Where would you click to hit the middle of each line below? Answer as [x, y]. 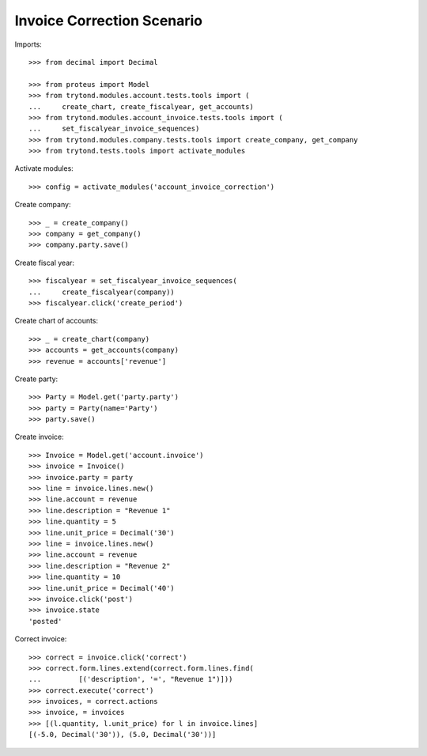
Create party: [36, 379]
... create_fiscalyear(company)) [102, 292]
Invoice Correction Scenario [109, 21]
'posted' [45, 621]
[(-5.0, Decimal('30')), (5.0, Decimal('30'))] [123, 735]
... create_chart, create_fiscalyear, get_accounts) [142, 106]
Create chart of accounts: [57, 321]
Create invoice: [39, 437]
